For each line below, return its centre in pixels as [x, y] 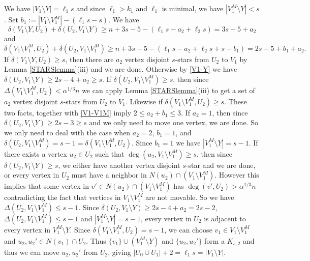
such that [110, 153]
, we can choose [188, 229]
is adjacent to [225, 218]
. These [236, 101]
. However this [237, 175]
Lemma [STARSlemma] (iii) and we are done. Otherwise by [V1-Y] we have [121, 69]
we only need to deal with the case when [67, 132]
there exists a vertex [36, 153]
